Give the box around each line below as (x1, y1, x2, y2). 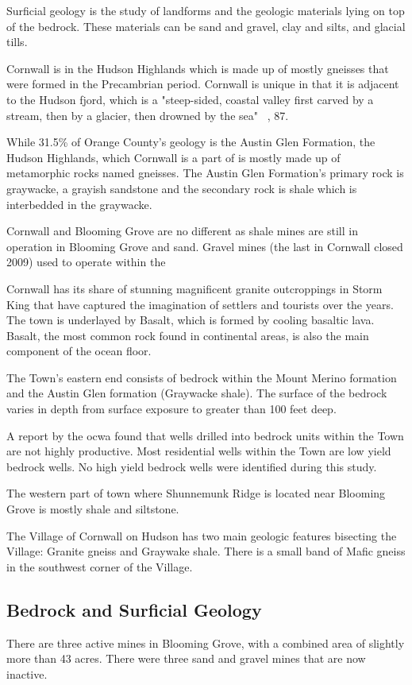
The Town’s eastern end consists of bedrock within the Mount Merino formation (6, 369, 397, 385)
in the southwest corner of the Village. (6, 558, 193, 575)
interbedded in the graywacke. (6, 195, 152, 212)
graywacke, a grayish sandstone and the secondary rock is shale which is (6, 180, 357, 196)
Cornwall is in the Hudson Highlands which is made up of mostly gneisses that (6, 60, 389, 76)
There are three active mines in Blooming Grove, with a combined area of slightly (6, 634, 405, 651)
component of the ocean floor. (6, 342, 152, 359)
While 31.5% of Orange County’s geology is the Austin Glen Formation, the (6, 134, 375, 150)
